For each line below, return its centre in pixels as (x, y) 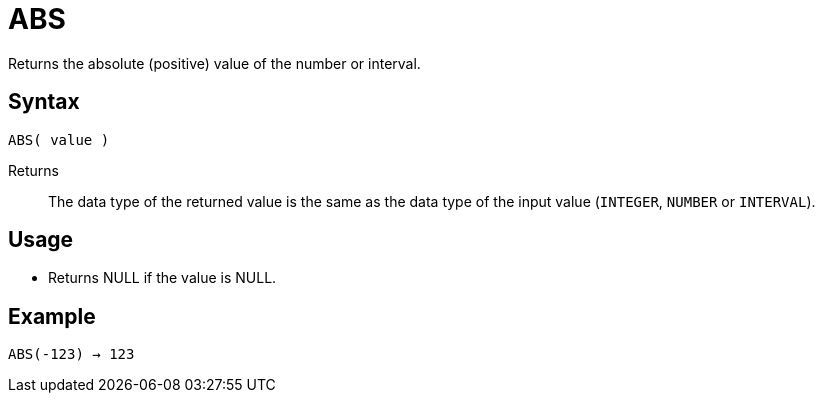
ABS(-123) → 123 (71, 354)
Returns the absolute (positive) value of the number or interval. (214, 63)
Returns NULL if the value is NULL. (162, 278)
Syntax (44, 102)
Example (52, 316)
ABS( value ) (59, 139)
